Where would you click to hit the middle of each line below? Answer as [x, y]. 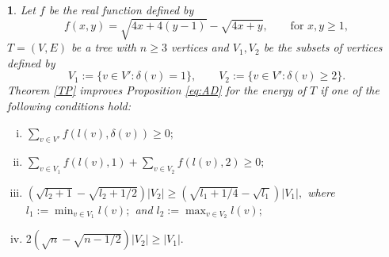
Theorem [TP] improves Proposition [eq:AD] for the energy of [156, 90]
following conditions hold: [69, 105]
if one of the [350, 90]
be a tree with [104, 47]
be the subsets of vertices [323, 47]
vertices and [200, 47]
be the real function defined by [121, 10]
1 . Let [21, 10]
